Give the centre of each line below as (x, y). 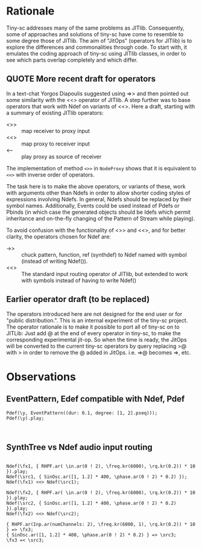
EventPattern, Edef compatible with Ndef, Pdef (96, 399)
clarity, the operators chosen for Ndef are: (59, 236)
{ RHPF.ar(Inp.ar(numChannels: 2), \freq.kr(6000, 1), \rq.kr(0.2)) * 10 (101, 525)
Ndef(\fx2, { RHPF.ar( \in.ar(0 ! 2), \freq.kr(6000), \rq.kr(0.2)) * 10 (101, 493)
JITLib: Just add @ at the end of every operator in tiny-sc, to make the (93, 333)
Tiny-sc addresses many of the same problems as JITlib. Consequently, (96, 28)
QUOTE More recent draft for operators (81, 79)
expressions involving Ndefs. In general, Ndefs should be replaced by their (99, 199)
